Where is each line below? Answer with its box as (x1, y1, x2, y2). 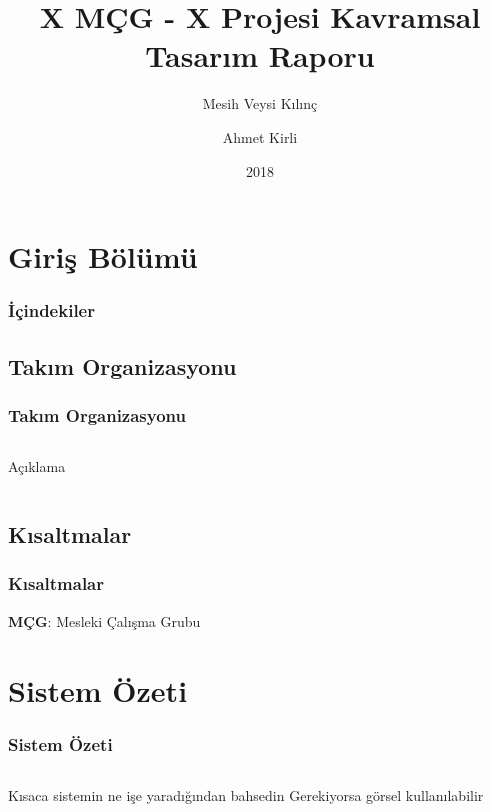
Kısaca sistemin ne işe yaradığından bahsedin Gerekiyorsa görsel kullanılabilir (8, 784, 484, 805)
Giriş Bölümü (8, 236, 198, 277)
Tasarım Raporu (145, 35, 375, 76)
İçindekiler (8, 298, 95, 323)
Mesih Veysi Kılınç (202, 93, 318, 114)
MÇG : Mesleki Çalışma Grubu (8, 610, 201, 631)
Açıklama (8, 456, 66, 477)
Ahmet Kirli (222, 126, 298, 147)
